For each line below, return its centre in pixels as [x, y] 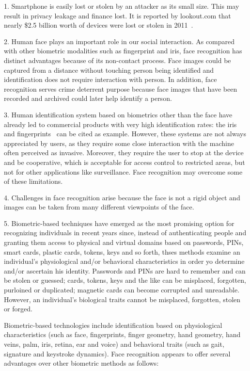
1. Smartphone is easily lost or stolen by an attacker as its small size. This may [122, 6]
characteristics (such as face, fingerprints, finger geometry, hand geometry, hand [122, 334]
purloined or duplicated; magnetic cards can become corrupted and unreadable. [122, 290]
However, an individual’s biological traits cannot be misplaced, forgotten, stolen [122, 299]
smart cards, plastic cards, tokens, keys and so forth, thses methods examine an [122, 251]
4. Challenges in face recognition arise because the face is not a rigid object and [122, 197]
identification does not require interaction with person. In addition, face [110, 79]
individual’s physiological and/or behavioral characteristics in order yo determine [124, 261]
